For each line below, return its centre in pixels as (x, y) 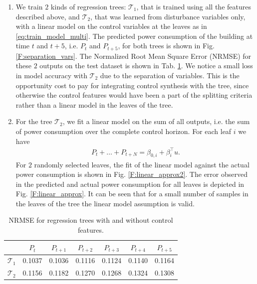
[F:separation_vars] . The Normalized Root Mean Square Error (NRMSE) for (133, 56)
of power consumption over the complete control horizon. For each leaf (124, 131)
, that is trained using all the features (194, 6)
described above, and (48, 16)
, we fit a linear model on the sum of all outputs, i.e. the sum (156, 121)
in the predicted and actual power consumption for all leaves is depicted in (130, 184)
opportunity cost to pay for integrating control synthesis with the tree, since (132, 85)
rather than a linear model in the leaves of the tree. (94, 104)
